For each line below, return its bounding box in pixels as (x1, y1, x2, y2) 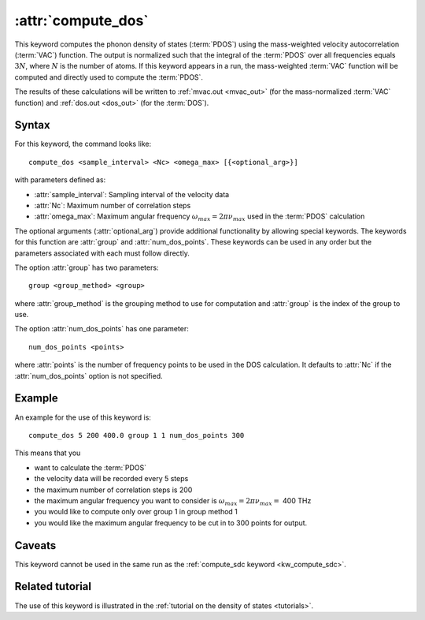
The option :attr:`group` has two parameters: (14, 263, 159, 272)
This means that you (14, 448, 81, 458)
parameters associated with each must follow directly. (14, 248, 190, 258)
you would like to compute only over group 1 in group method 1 (34, 507, 238, 517)
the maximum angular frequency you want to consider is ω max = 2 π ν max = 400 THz (34, 495, 312, 507)
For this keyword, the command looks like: (14, 139, 152, 149)
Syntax (14, 118, 50, 132)
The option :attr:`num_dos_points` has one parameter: (14, 324, 189, 334)
